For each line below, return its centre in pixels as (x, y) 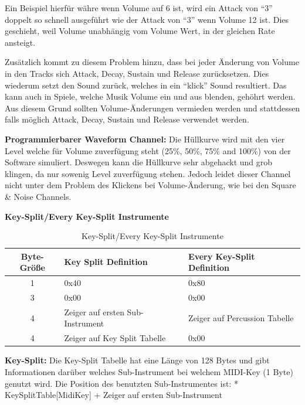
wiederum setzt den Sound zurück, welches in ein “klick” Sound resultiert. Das (146, 85)
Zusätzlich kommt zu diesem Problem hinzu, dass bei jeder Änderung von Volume (152, 62)
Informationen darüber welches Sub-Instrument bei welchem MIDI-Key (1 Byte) (149, 371)
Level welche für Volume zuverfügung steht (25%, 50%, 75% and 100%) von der (148, 150)
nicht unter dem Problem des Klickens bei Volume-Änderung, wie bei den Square (150, 185)
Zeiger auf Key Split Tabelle (115, 338)
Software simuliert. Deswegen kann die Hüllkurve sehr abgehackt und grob (139, 162)
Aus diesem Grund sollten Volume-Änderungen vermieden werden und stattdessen (152, 108)
